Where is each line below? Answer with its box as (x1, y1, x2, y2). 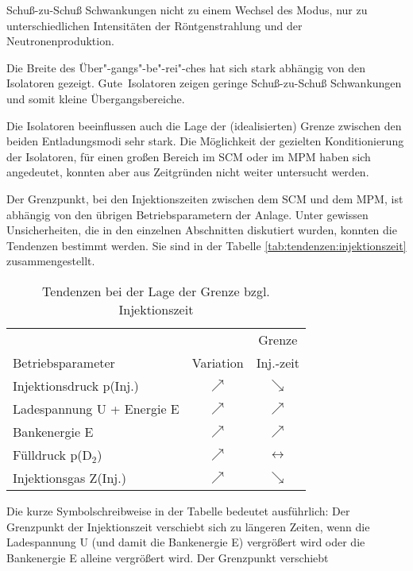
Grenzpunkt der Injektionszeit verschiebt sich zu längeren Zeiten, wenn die (6, 518, 370, 534)
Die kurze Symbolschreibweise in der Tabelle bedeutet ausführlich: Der (6, 502, 350, 519)
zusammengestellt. (6, 253, 95, 269)
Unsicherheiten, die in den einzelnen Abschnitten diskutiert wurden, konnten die (6, 222, 397, 238)
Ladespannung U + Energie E (13, 399, 179, 418)
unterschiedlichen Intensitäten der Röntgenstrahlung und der (6, 17, 303, 33)
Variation (191, 353, 244, 372)
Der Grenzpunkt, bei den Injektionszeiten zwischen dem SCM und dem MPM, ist (6, 190, 403, 206)
